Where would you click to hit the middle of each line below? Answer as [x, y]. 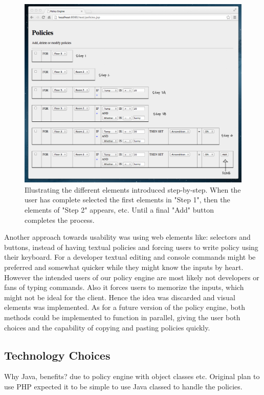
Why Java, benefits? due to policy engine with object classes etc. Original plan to [132, 376]
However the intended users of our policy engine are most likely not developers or [132, 277]
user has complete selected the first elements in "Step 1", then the [127, 200]
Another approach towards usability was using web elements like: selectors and [127, 237]
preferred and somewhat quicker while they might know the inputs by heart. [124, 267]
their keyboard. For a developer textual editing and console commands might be [130, 257]
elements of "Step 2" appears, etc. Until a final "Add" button [119, 210]
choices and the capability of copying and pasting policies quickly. [107, 327]
